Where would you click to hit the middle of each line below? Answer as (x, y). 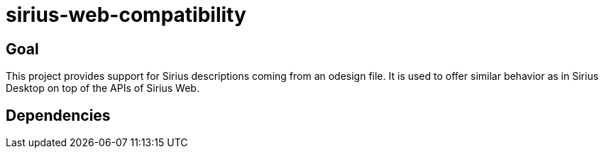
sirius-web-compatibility (126, 15)
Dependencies (58, 115)
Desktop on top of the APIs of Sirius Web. (103, 88)
